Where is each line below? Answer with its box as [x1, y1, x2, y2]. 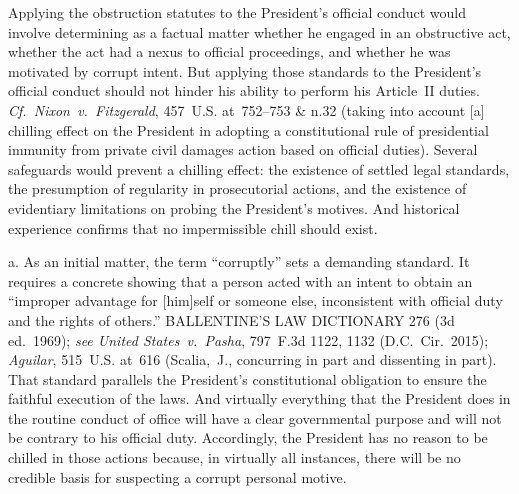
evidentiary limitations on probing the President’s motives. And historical [8, 197, 460, 218]
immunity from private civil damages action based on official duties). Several [8, 139, 478, 160]
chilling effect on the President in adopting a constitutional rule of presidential [8, 119, 489, 140]
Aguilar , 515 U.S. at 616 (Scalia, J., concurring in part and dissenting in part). [8, 349, 497, 370]
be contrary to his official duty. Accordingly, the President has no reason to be [8, 427, 488, 448]
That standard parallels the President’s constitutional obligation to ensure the [8, 368, 487, 389]
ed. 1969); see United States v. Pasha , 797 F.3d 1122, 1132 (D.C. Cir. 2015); [8, 329, 489, 350]
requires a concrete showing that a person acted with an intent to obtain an [8, 270, 473, 291]
